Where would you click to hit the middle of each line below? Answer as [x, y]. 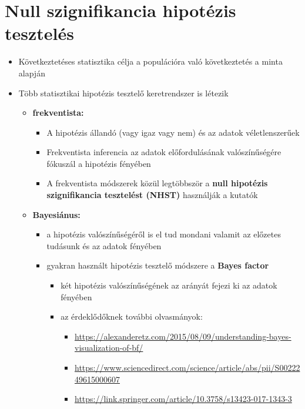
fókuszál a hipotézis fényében [99, 163]
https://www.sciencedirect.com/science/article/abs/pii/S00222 [187, 367]
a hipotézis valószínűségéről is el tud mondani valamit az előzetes [164, 234]
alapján [32, 73]
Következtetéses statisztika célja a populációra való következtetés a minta [150, 61]
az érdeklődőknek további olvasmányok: [132, 316]
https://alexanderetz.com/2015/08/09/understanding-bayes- [183, 336]
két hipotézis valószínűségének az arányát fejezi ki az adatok [169, 285]
